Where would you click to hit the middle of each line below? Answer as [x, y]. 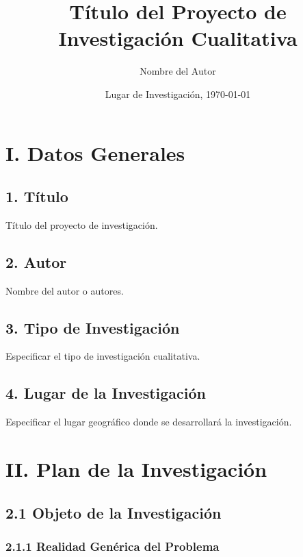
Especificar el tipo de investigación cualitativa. [103, 356]
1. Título [37, 196]
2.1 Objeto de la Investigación [114, 512]
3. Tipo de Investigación [93, 327]
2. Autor [36, 261]
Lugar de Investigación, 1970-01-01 [178, 94]
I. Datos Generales [95, 152]
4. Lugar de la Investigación [106, 393]
